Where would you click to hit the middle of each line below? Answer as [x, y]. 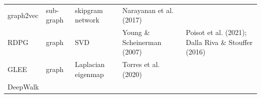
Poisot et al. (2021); [216, 32]
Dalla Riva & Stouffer [219, 42]
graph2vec [23, 15]
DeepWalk [23, 86]
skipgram [89, 10]
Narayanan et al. [148, 10]
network [87, 20]
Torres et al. [141, 64]
